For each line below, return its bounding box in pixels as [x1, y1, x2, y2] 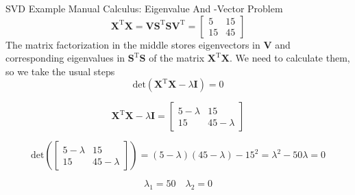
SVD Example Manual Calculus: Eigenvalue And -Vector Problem [5, 1, 283, 15]
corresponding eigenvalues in [5, 51, 125, 65]
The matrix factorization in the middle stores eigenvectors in [5, 37, 260, 51]
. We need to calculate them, [229, 51, 350, 65]
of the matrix [149, 51, 205, 65]
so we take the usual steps [5, 64, 115, 78]
